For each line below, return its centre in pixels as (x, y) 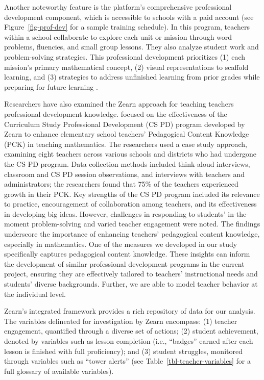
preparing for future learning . (51, 86)
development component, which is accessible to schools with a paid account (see (129, 17)
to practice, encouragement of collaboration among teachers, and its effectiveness (130, 204)
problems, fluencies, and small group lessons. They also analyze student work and (131, 47)
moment (17, 224)
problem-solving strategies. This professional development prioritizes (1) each (125, 56)
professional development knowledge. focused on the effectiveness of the (116, 113)
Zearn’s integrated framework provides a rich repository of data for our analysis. (130, 311)
